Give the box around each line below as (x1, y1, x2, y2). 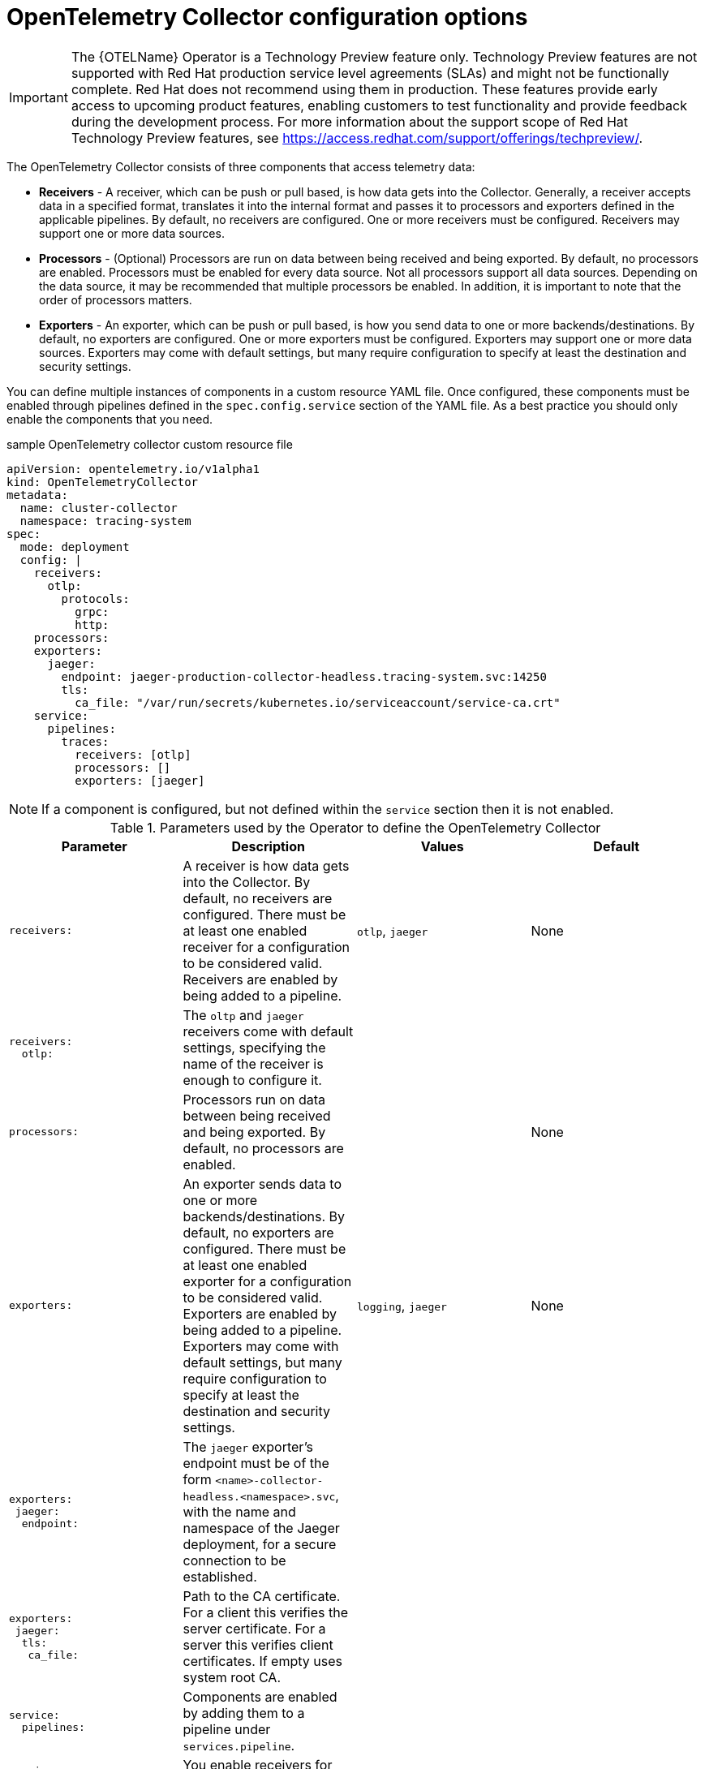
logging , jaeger (357, 1297, 447, 1314)
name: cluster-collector (19, 501, 178, 514)
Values (420, 837, 464, 854)
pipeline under (183, 1720, 271, 1737)
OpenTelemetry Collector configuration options (6, 3, 528, 31)
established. (183, 1568, 257, 1585)
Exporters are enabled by (183, 1305, 337, 1322)
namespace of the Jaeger (183, 1519, 340, 1536)
